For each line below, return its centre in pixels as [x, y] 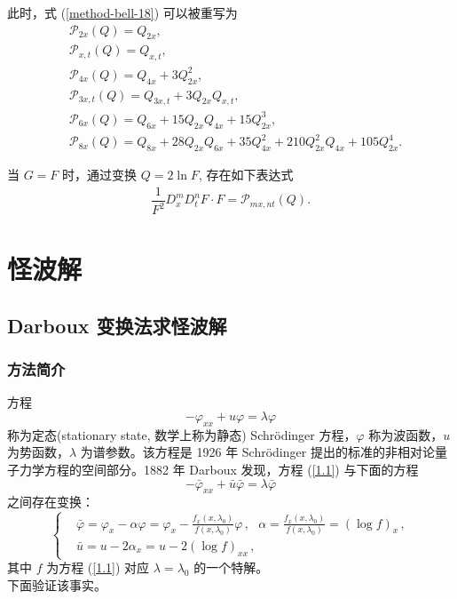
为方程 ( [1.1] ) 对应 [98, 567]
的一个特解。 [231, 567]
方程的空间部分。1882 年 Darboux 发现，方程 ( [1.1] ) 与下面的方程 [231, 470]
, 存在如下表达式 [246, 175]
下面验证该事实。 [57, 584]
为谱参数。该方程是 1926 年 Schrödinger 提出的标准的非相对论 [257, 452]
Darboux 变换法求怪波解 [117, 325]
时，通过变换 [100, 175]
